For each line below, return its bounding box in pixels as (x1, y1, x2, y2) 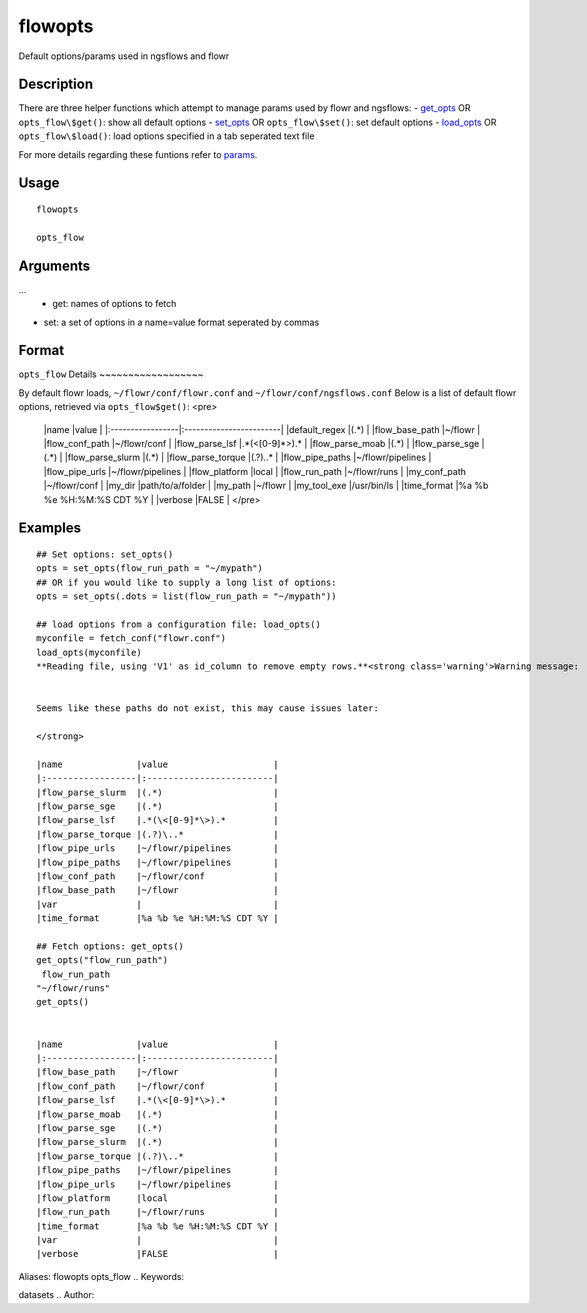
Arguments (18, 257, 91, 274)
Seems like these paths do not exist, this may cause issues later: (36, 703, 379, 714)
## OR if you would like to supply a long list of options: (36, 576, 337, 588)
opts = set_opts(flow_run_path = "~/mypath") (36, 563, 264, 574)
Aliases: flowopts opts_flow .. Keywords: (18, 1270, 185, 1282)
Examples (18, 520, 82, 537)
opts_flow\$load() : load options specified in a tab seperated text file (18, 130, 315, 142)
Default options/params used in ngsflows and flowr (18, 50, 230, 62)
